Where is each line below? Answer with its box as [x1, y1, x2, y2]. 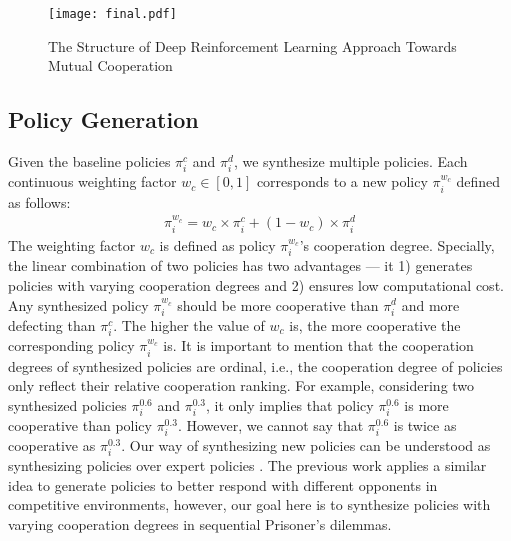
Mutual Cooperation [48, 55, 173, 76]
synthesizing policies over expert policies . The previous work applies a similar [8, 455, 487, 476]
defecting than [8, 314, 96, 335]
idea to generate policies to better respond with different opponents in [8, 474, 438, 495]
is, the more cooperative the [289, 314, 461, 335]
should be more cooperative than [177, 294, 379, 315]
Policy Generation [8, 104, 199, 135]
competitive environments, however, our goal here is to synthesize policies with [8, 494, 491, 515]
